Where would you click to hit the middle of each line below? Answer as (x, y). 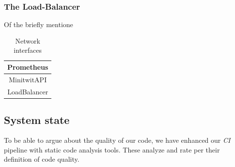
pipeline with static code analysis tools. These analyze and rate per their (112, 149)
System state (37, 120)
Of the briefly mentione (39, 24)
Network (28, 40)
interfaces (28, 50)
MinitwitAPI (28, 79)
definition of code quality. (42, 159)
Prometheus (28, 67)
